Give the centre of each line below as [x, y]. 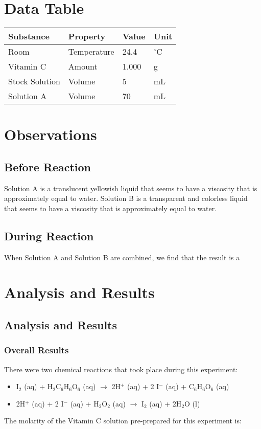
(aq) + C [180, 386]
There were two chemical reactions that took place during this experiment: [121, 369]
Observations [51, 134]
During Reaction [49, 235]
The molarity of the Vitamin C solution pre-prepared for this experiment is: [123, 421]
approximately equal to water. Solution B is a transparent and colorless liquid [126, 198]
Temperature [91, 52]
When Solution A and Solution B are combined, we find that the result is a [122, 257]
